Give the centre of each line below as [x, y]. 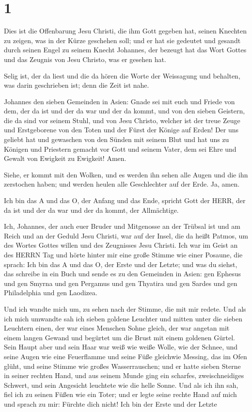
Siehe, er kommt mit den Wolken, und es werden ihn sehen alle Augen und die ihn [126, 174]
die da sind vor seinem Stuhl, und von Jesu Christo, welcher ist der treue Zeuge [122, 120]
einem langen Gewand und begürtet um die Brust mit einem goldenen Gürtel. [119, 337]
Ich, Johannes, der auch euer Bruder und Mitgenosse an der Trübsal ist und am [122, 226]
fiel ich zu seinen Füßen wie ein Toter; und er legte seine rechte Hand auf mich [120, 394]
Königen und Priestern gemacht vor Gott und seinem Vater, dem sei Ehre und [120, 149]
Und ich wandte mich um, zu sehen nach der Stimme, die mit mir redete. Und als [125, 309]
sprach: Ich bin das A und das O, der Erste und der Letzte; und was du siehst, [121, 264]
